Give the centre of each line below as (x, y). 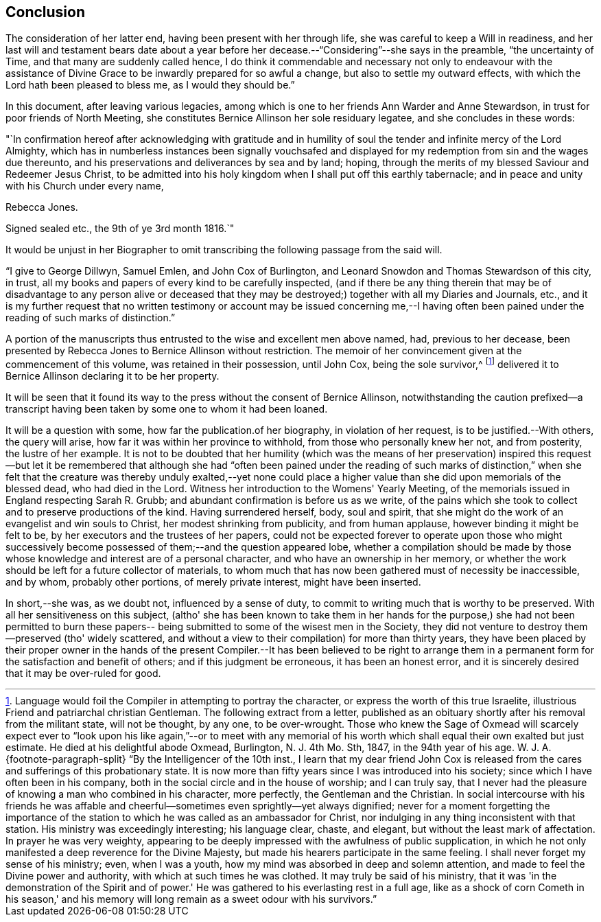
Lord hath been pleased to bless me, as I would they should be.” (150, 85)
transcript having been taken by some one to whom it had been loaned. (167, 409)
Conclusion (46, 12)
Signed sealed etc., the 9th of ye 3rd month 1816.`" (120, 229)
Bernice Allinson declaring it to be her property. (113, 376)
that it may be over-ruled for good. (83, 673)
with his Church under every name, (85, 186)
